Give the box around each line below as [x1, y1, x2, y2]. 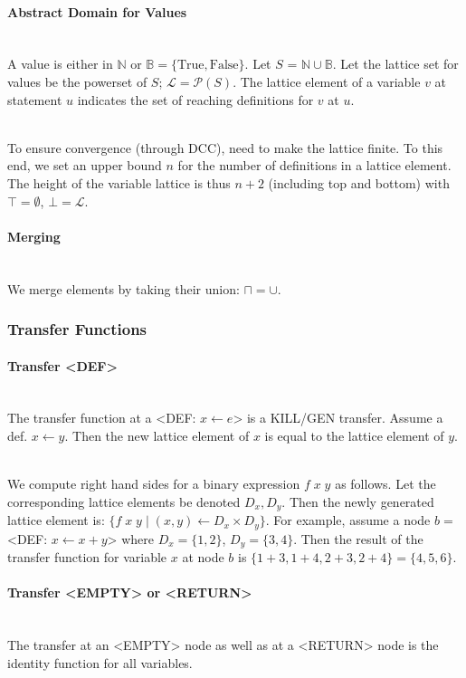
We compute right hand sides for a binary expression [7, 474, 300, 493]
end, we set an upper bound [7, 156, 162, 175]
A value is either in [7, 54, 113, 73]
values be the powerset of [7, 72, 147, 91]
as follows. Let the [335, 474, 436, 493]
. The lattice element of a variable [233, 72, 421, 91]
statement [7, 90, 62, 109]
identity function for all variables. [7, 653, 193, 672]
